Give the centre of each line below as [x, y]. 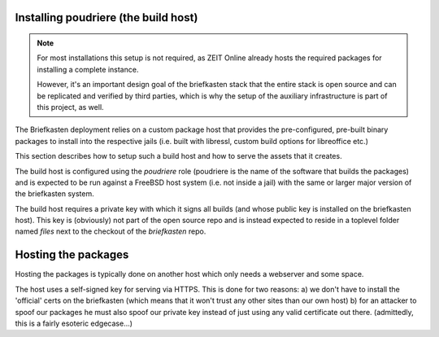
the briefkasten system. [54, 194]
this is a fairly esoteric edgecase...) [74, 323]
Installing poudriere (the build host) [106, 18]
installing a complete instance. [88, 69]
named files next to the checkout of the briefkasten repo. [111, 231]
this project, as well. [71, 107]
